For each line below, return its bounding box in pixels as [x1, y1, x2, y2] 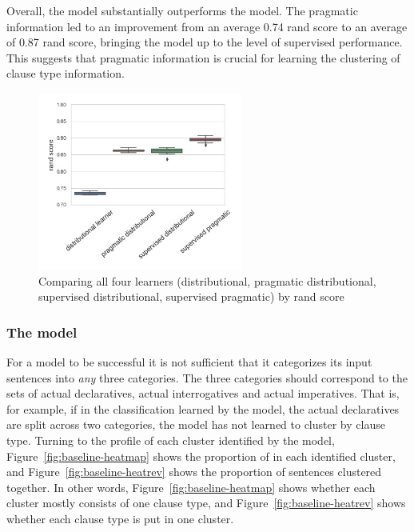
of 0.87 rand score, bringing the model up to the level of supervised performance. [6, 34, 403, 50]
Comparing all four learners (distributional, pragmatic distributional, [38, 272, 376, 289]
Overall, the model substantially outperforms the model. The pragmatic [6, 2, 358, 18]
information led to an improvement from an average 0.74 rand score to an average [6, 18, 408, 34]
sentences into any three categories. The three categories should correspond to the [6, 369, 408, 386]
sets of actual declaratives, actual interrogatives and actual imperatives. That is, [6, 385, 400, 402]
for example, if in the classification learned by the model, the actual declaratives [6, 400, 400, 417]
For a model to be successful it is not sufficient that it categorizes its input [6, 353, 372, 370]
